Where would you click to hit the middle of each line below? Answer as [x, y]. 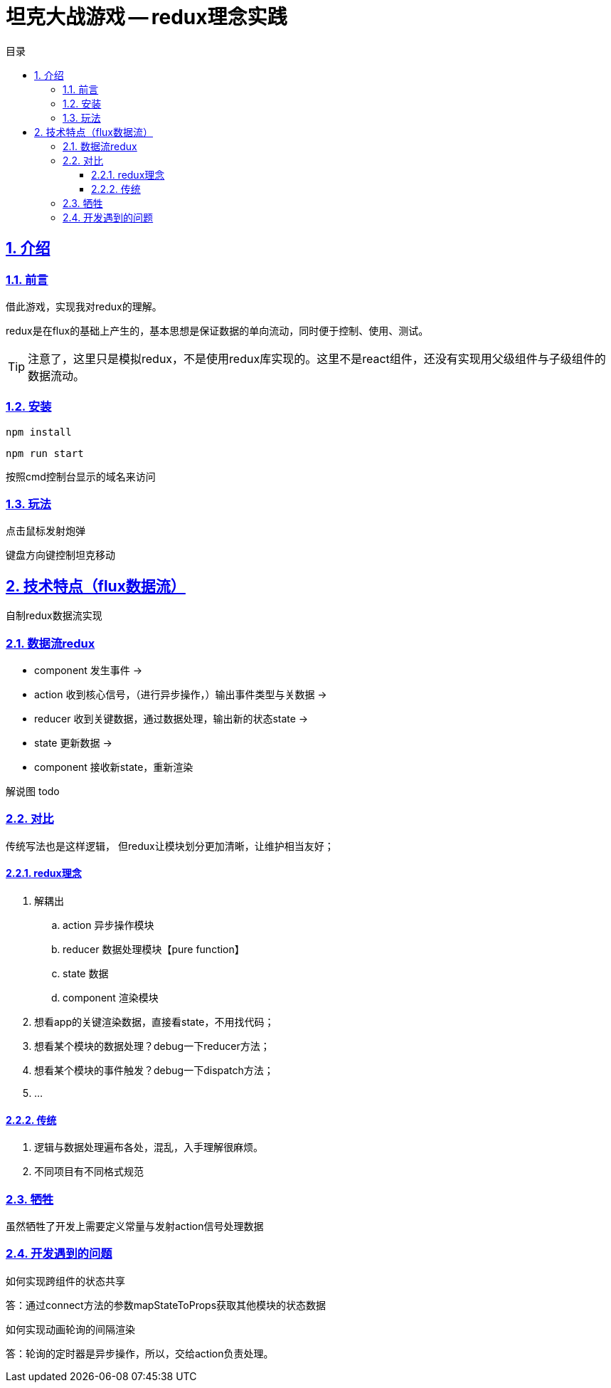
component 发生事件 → [89, 671]
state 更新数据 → [73, 743]
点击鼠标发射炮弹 [46, 531]
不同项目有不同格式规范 [89, 1172]
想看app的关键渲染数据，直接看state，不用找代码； [154, 1022]
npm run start [45, 453]
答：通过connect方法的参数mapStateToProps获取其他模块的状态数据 [166, 1305]
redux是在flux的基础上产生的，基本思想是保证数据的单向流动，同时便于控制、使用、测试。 [217, 330]
